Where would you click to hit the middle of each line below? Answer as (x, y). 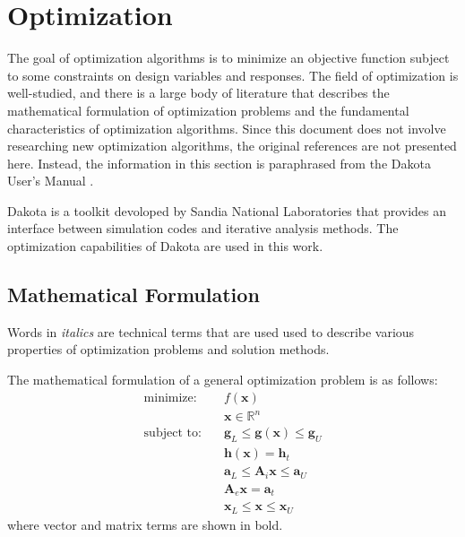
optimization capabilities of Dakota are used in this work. (165, 246)
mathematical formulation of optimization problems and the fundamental (208, 110)
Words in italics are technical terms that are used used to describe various (211, 331)
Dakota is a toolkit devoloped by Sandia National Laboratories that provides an (227, 210)
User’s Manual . (51, 181)
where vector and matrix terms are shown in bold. (145, 524)
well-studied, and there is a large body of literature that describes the (198, 93)
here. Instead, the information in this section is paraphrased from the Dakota (219, 163)
